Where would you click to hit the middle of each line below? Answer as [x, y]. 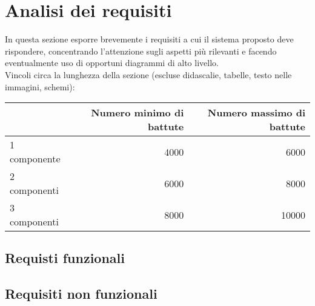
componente [35, 159]
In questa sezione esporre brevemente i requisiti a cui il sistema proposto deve [149, 39]
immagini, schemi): [40, 86]
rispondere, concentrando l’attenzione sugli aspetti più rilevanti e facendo [141, 51]
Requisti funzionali [65, 258]
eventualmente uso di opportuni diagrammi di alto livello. [112, 63]
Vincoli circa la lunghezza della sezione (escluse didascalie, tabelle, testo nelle [148, 74]
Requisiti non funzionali [81, 294]
